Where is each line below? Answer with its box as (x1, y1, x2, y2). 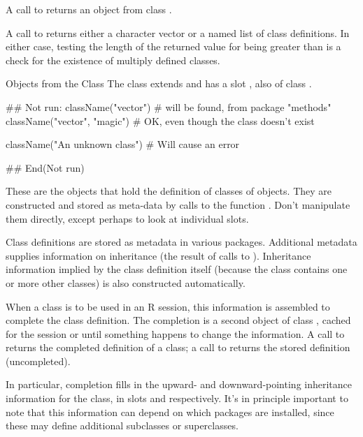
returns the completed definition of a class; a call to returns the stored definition (6, 340, 350, 355)
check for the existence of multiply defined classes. (6, 52, 220, 67)
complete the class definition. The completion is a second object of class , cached (6, 313, 351, 327)
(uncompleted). (6, 353, 71, 368)
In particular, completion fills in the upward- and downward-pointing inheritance (6, 377, 353, 392)
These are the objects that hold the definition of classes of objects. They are (6, 184, 332, 198)
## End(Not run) (6, 160, 85, 175)
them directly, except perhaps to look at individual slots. (6, 211, 249, 225)
